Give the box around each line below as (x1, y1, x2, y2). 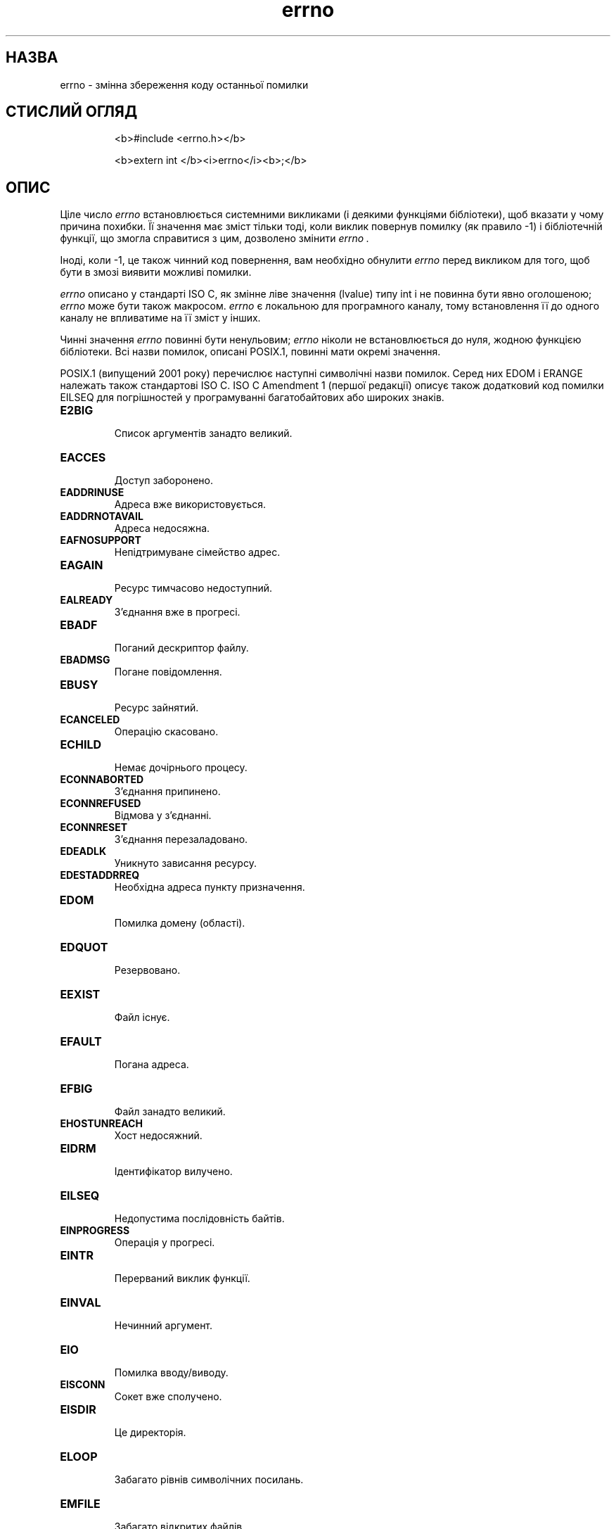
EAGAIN (60, 558, 103, 573)
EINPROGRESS (60, 1224, 130, 1237)
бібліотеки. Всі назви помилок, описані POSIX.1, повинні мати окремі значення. (60, 345, 441, 358)
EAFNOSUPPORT (60, 534, 141, 547)
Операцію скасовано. (114, 725, 219, 738)
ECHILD (60, 737, 101, 752)
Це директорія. (114, 1426, 186, 1439)
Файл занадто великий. (114, 1105, 226, 1118)
